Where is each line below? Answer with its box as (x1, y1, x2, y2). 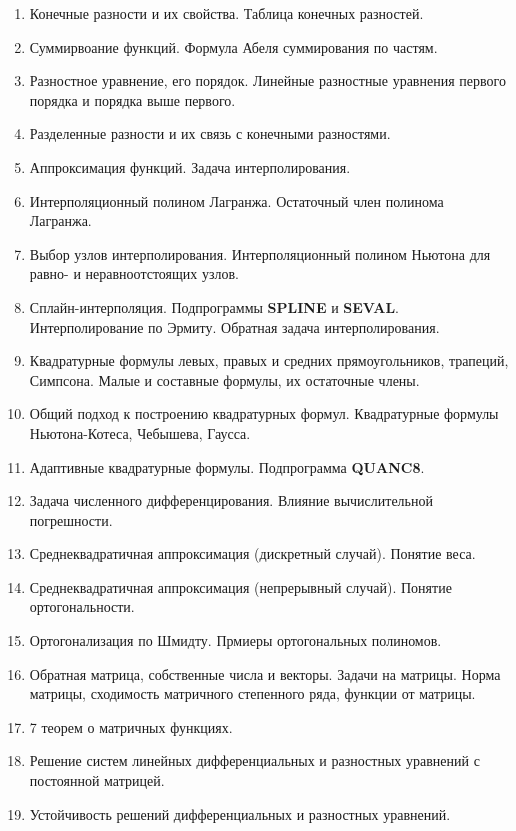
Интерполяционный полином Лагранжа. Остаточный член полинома (29, 190, 444, 211)
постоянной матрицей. (29, 770, 165, 791)
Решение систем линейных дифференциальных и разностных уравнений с (29, 750, 480, 771)
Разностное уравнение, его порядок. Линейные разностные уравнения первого (29, 70, 506, 91)
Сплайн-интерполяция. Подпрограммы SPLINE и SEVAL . (29, 296, 400, 317)
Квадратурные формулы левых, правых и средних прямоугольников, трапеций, (29, 350, 509, 371)
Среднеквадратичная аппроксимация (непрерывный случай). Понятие (29, 576, 452, 597)
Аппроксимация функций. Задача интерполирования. (29, 156, 351, 177)
